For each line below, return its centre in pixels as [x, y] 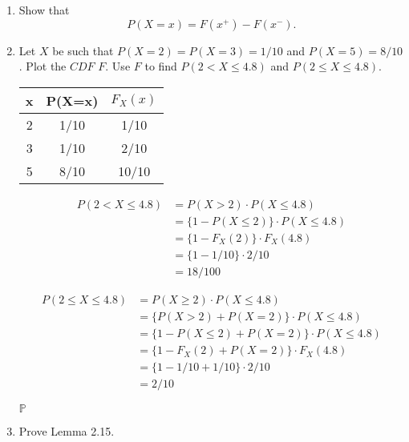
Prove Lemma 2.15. [67, 431]
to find [161, 66]
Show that [44, 10]
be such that [83, 50]
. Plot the [43, 66]
